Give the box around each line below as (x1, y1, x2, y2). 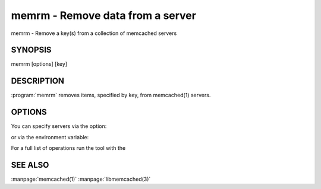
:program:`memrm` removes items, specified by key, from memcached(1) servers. (11, 92, 211, 99)
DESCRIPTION (11, 76, 65, 86)
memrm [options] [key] (11, 60, 68, 68)
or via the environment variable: (11, 133, 89, 140)
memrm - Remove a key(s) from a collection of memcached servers (11, 30, 177, 37)
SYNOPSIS (11, 45, 52, 55)
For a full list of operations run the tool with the (11, 145, 126, 152)
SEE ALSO (11, 160, 49, 170)
